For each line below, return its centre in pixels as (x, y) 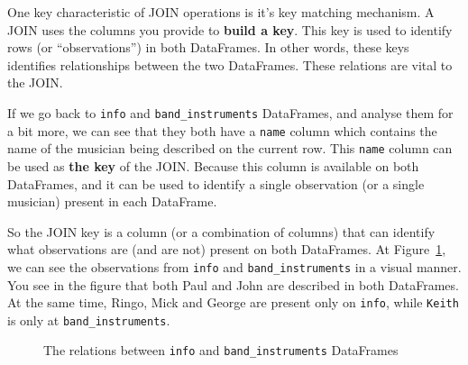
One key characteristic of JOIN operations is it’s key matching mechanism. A (221, 12)
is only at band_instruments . (89, 319)
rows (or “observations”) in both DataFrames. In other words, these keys (208, 47)
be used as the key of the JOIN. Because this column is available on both (213, 165)
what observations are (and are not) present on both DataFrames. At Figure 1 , (227, 249)
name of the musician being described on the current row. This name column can (230, 148)
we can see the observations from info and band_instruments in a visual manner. (234, 266)
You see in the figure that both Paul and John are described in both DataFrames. (233, 284)
